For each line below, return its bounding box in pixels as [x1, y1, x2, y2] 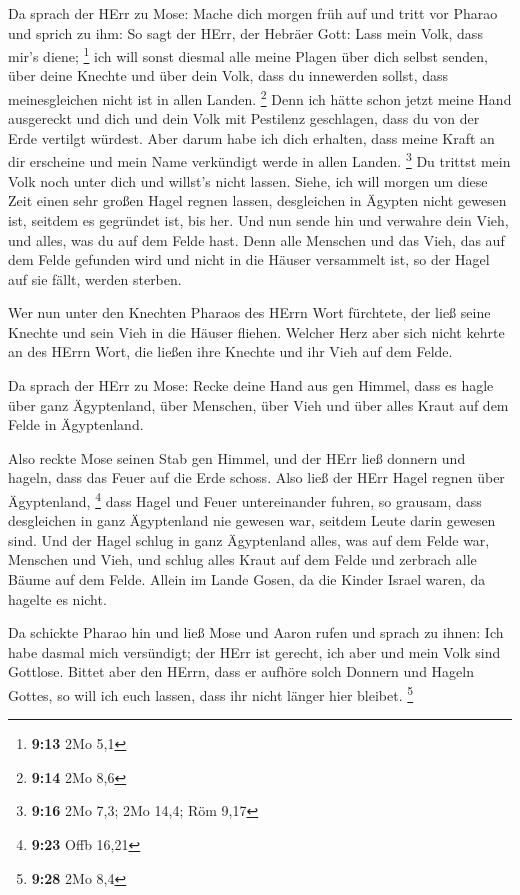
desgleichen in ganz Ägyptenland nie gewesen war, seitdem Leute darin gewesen [8, 510, 496, 531]
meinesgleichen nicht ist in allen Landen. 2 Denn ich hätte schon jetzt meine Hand [8, 86, 512, 109]
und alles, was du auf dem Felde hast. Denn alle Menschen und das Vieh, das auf [8, 229, 505, 250]
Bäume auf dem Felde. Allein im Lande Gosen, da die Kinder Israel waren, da [8, 569, 486, 590]
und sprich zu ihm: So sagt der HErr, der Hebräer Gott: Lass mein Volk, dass [8, 22, 483, 43]
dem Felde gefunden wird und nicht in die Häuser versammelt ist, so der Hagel [8, 249, 490, 270]
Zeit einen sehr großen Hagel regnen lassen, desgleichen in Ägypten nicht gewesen [8, 190, 507, 211]
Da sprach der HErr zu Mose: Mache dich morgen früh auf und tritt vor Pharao [8, 3, 498, 23]
